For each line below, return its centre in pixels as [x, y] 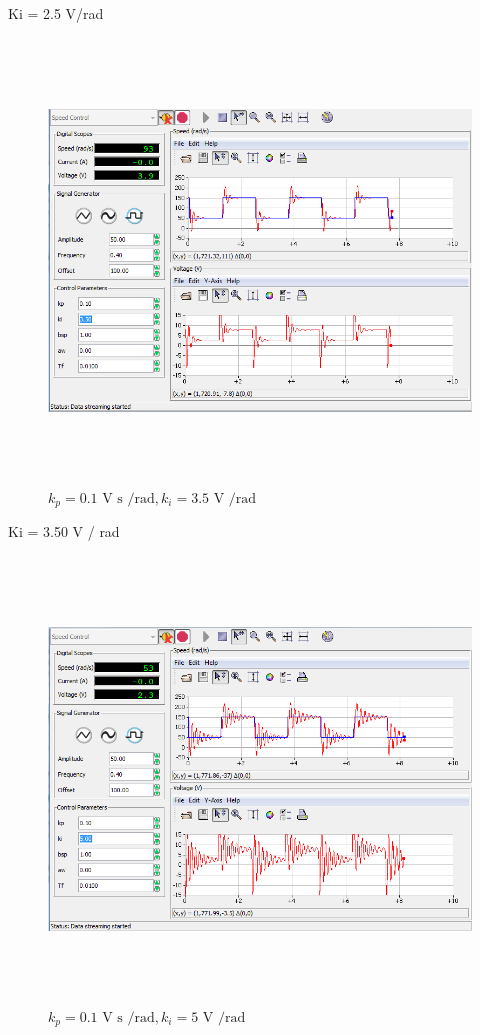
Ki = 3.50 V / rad [64, 530]
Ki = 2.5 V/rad [56, 13]
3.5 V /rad [224, 498]
